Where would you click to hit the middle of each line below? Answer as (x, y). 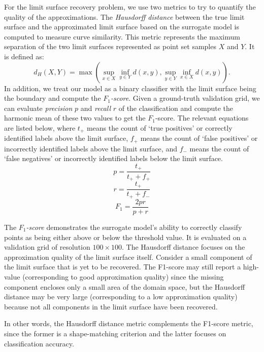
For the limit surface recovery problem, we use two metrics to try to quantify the (130, 7)
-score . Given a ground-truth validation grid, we (185, 98)
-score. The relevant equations (202, 118)
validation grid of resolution (47, 247)
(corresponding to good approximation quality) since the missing (123, 276)
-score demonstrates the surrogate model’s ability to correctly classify (134, 227)
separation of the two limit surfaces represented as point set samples (110, 46)
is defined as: (24, 56)
